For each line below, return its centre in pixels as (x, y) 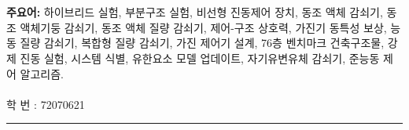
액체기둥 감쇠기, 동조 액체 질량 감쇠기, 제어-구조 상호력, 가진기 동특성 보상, (203, 27)
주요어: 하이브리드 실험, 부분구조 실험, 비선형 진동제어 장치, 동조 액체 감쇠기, (195, 12)
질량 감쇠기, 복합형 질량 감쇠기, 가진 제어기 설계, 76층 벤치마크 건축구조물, (202, 43)
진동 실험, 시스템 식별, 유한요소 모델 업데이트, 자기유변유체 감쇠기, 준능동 (200, 58)
